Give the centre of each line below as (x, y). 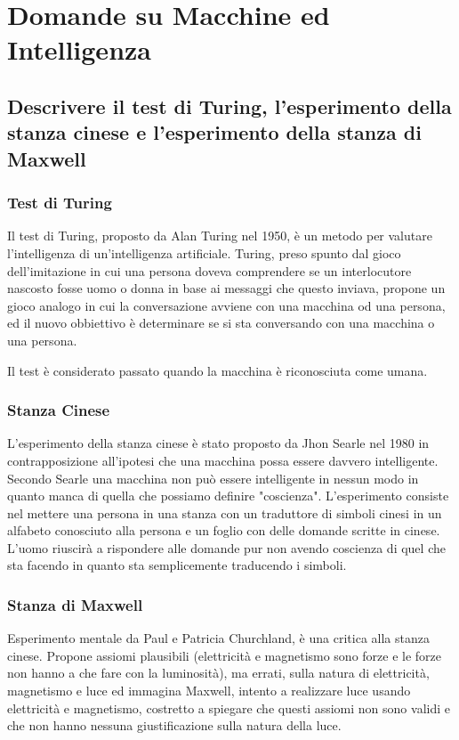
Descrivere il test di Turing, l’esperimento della (229, 106)
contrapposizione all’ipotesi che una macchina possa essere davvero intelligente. (223, 460)
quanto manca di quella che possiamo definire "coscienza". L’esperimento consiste (228, 496)
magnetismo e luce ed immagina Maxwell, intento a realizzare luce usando (209, 691)
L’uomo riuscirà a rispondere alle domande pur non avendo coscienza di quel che (226, 547)
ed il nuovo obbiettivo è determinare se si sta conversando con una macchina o (221, 323)
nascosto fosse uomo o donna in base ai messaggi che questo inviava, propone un (226, 288)
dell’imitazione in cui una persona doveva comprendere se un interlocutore (209, 270)
